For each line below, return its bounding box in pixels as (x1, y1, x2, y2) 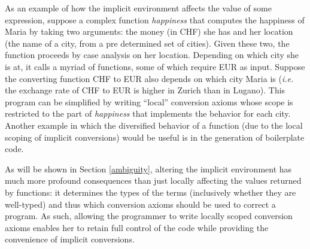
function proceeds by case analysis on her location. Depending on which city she (5, 48, 299, 61)
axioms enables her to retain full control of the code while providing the (5, 221, 269, 233)
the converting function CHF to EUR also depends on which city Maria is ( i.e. (5, 72, 294, 84)
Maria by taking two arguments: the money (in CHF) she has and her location (5, 25, 293, 38)
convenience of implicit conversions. (5, 233, 135, 245)
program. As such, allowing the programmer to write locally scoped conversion (5, 209, 293, 222)
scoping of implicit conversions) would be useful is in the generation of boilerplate (5, 130, 305, 143)
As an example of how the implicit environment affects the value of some (5, 2, 272, 14)
